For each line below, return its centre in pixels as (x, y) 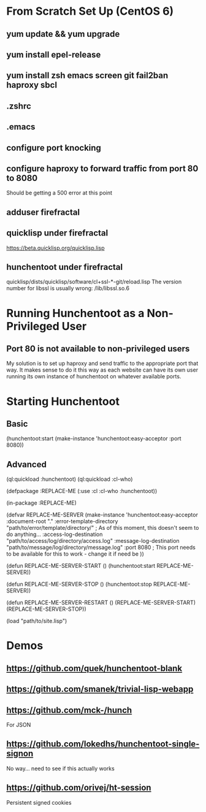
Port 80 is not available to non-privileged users (98, 349)
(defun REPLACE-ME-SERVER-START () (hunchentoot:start (81, 566)
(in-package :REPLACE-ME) (41, 503)
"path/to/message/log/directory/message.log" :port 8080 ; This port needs (101, 548)
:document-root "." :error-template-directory (62, 521)
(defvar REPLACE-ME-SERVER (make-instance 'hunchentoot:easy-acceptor (102, 515)
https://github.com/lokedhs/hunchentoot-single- (103, 744)
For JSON (19, 724)
